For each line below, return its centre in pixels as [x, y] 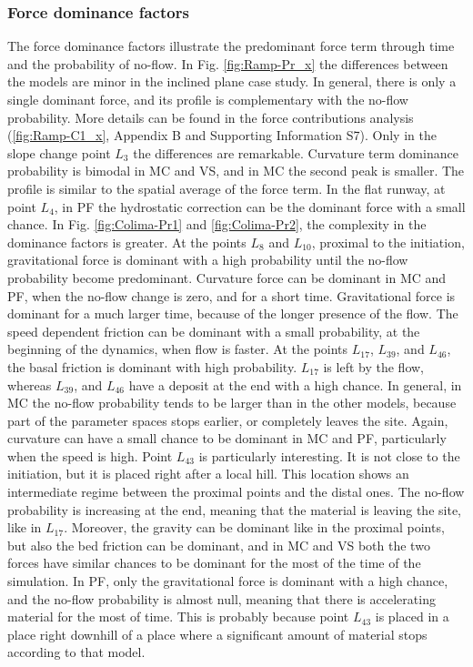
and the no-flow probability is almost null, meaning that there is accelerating [221, 598]
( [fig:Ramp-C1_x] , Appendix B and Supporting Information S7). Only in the [222, 135]
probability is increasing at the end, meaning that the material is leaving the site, [234, 509]
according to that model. [76, 652]
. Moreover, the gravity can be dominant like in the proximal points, [254, 527]
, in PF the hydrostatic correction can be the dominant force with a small [260, 206]
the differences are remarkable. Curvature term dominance [296, 152]
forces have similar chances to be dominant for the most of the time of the [214, 563]
